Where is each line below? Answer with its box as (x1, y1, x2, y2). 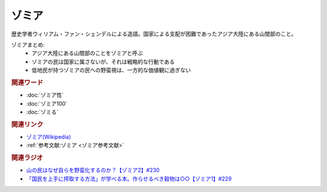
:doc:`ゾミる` (26, 108, 59, 115)
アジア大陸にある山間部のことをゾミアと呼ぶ (31, 50, 144, 57)
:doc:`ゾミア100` (26, 100, 68, 107)
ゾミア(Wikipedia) (26, 133, 71, 140)
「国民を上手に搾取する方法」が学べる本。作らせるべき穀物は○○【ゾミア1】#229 (26, 175, 232, 182)
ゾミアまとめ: (11, 41, 45, 48)
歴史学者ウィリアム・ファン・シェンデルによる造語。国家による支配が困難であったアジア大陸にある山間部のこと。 (11, 30, 297, 37)
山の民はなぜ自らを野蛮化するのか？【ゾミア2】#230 (26, 167, 160, 174)
